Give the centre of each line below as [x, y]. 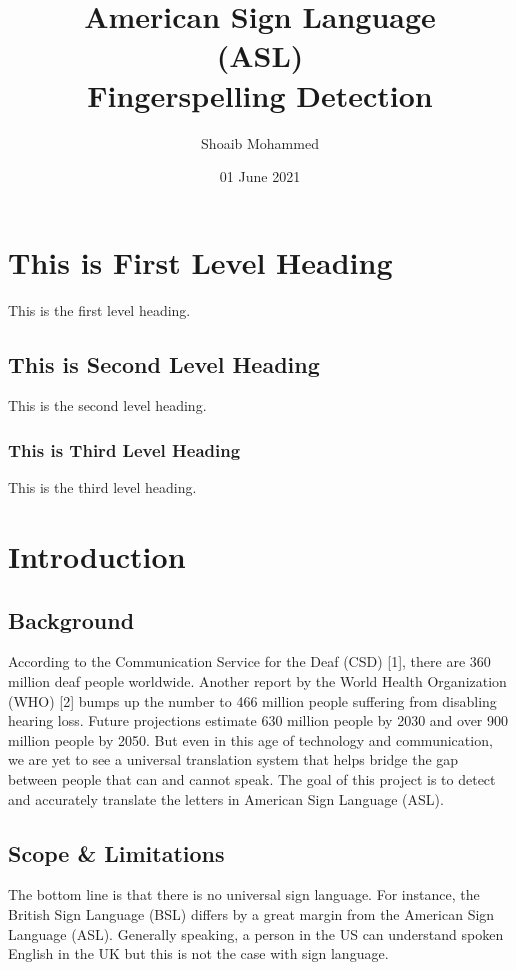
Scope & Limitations [116, 852]
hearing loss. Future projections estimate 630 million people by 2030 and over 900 [258, 720]
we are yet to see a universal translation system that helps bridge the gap [233, 759]
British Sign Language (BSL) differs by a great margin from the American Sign [251, 913]
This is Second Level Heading [164, 363]
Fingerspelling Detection [260, 94]
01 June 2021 [260, 176]
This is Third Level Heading [124, 449]
